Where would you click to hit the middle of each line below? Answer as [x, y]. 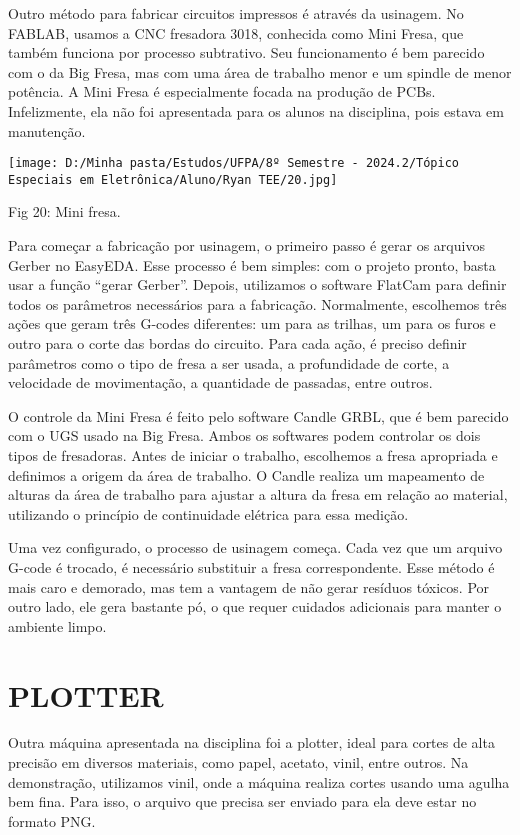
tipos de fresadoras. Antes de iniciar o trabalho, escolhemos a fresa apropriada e [253, 455]
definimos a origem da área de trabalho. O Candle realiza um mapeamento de [246, 474]
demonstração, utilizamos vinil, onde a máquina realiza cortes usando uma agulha [259, 781]
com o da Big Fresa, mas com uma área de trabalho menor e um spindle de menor [260, 71]
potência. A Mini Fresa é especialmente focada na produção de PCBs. [222, 91]
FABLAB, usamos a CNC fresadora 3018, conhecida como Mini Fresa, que [236, 32]
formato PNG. [52, 820]
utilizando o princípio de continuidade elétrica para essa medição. [208, 513]
